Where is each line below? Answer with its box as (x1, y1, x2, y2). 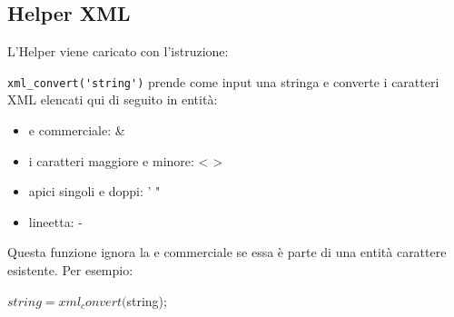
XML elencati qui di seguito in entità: (7, 90, 218, 109)
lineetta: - (28, 212, 83, 231)
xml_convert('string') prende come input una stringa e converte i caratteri (7, 72, 439, 91)
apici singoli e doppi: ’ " (28, 182, 161, 201)
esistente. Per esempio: (7, 261, 133, 280)
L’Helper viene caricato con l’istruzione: (7, 42, 229, 61)
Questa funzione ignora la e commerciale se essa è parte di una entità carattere (7, 243, 447, 262)
